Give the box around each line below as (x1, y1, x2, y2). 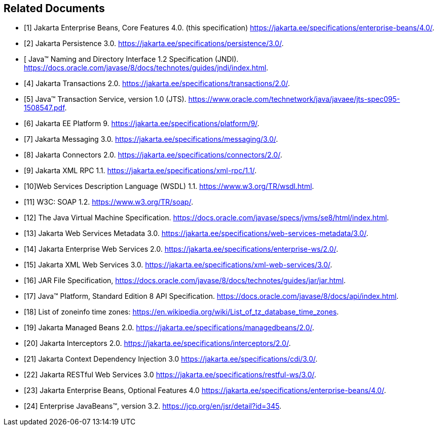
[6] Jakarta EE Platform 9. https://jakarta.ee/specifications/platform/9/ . (24, 119, 260, 128)
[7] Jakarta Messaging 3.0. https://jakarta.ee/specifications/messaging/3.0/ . (24, 135, 278, 144)
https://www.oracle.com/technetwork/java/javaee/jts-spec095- (188, 95, 400, 104)
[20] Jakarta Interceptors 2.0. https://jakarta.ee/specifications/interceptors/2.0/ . (24, 339, 291, 348)
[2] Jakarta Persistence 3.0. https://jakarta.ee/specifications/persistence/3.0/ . (24, 39, 284, 48)
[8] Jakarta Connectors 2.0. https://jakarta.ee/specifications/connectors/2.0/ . (24, 150, 282, 160)
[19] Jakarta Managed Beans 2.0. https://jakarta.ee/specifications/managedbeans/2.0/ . (24, 323, 314, 332)
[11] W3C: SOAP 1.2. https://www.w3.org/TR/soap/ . (24, 198, 193, 207)
